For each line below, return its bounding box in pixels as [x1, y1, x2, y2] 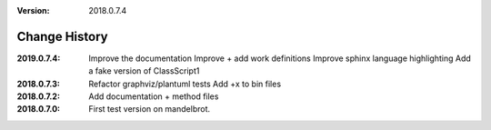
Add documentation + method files [88, 91, 219, 102]
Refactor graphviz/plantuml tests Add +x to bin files [88, 78, 282, 89]
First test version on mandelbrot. [88, 104, 211, 115]
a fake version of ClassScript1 [88, 65, 200, 76]
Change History [16, 28, 108, 45]
